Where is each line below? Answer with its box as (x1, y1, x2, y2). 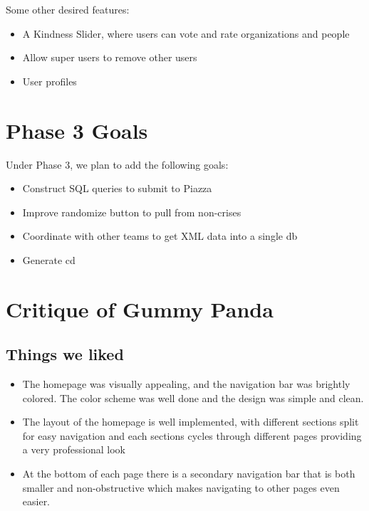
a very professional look (22, 442, 125, 457)
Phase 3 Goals (6, 115, 148, 144)
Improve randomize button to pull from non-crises (22, 204, 241, 219)
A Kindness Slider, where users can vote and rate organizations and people (22, 26, 350, 41)
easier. (22, 494, 51, 509)
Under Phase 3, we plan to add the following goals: (6, 157, 229, 172)
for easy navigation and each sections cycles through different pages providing (22, 428, 362, 443)
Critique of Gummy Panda (6, 294, 274, 323)
